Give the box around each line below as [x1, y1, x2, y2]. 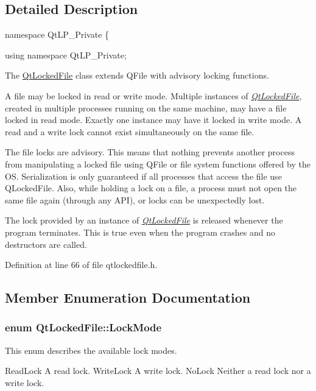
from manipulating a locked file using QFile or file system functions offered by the [5, 157, 311, 170]
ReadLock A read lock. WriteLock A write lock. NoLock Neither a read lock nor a [5, 364, 311, 377]
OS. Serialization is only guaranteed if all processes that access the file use [5, 169, 282, 182]
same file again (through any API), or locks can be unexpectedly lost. [5, 193, 265, 206]
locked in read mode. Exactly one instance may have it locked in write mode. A [5, 113, 302, 126]
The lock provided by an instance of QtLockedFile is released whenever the [5, 214, 283, 227]
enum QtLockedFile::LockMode [5, 320, 162, 335]
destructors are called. [5, 238, 87, 250]
